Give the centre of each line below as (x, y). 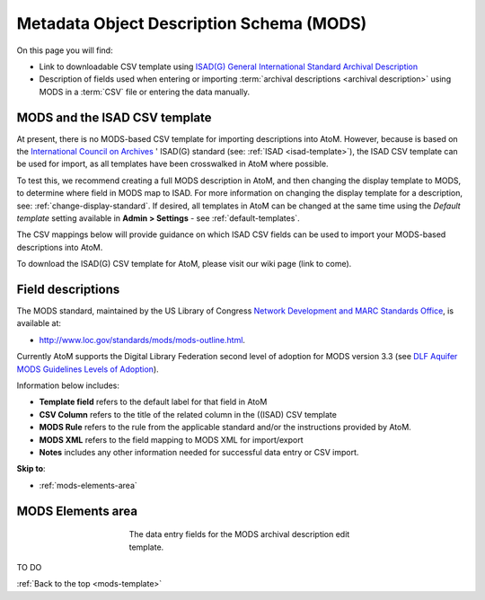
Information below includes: (68, 385)
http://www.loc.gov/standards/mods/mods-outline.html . (142, 340)
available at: (39, 323)
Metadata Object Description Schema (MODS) (192, 23)
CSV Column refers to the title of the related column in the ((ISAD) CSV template (188, 414)
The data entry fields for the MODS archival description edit (239, 534)
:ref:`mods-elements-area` (88, 485)
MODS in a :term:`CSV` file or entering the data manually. (145, 92)
